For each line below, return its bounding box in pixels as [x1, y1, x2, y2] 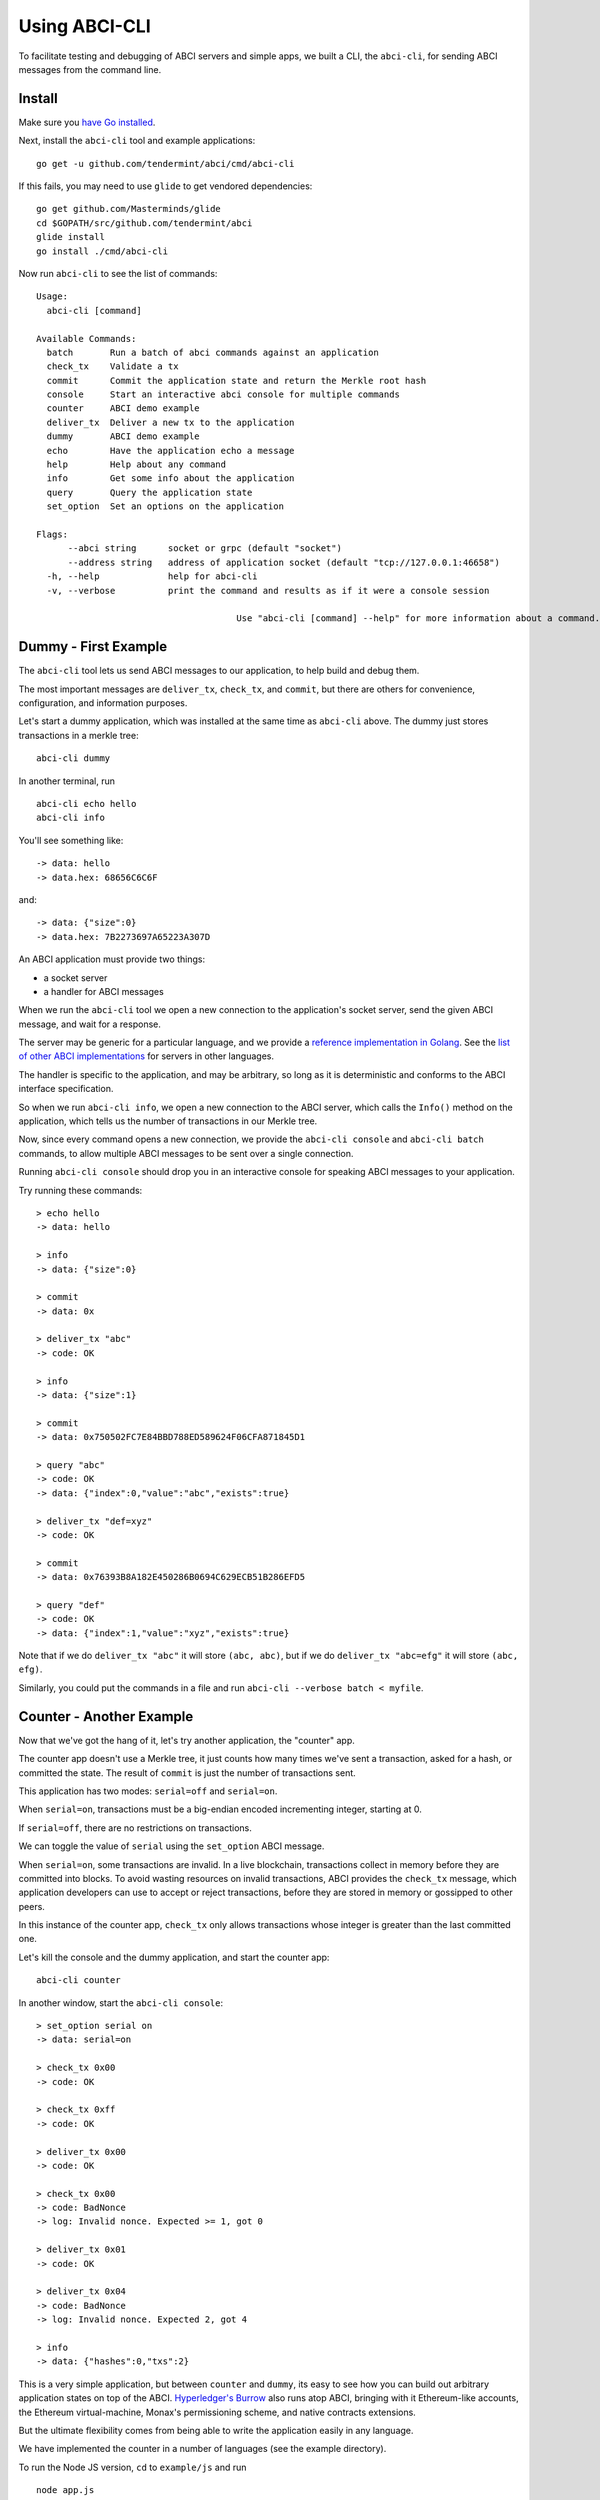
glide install [36, 231, 105, 243]
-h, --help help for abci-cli [46, 571, 259, 582]
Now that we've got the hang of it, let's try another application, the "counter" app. [18, 1734, 355, 1746]
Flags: [36, 529, 69, 540]
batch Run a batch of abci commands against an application [46, 346, 379, 358]
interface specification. [18, 1083, 114, 1095]
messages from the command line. [18, 63, 162, 75]
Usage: [36, 291, 69, 302]
